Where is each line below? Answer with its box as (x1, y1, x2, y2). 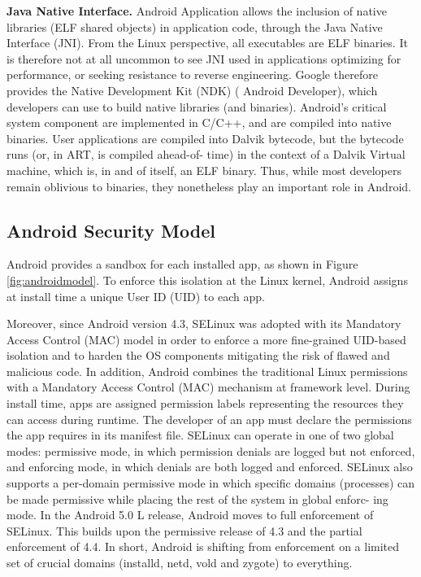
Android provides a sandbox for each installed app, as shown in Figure (7, 256, 358, 273)
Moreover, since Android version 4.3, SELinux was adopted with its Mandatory (7, 315, 401, 332)
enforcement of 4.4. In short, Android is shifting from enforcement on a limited (7, 538, 400, 555)
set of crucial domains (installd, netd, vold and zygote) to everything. (7, 554, 353, 571)
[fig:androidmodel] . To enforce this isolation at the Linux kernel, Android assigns (7, 271, 408, 288)
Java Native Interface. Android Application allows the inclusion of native (7, 2, 387, 19)
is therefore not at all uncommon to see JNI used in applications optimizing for (7, 50, 401, 67)
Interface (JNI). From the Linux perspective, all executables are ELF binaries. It (7, 34, 408, 51)
